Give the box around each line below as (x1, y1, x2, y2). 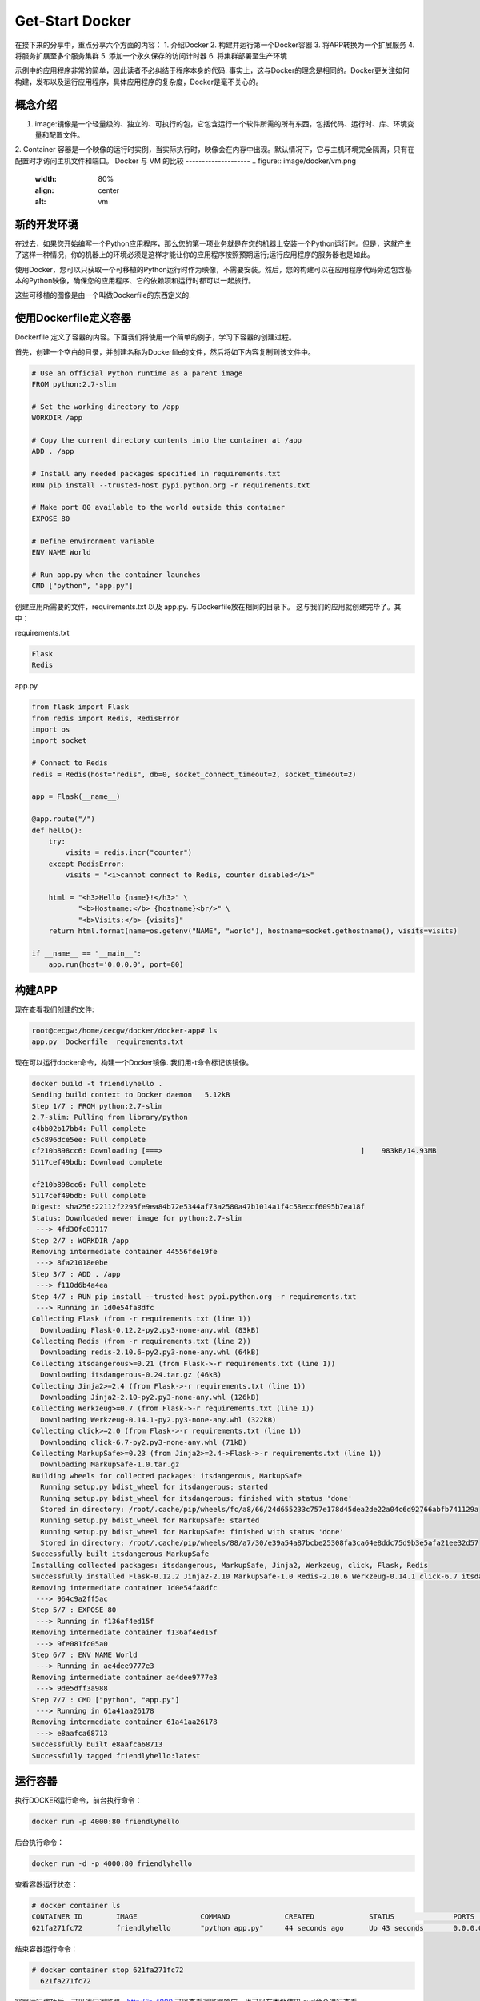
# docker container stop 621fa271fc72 (31, 1965, 184, 1975)
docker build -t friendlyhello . (31, 1079, 163, 1089)
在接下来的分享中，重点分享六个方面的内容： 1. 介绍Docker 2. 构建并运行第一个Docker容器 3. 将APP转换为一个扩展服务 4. (14, 40, 415, 50)
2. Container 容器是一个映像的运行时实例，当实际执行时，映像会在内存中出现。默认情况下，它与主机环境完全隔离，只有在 (14, 145, 415, 154)
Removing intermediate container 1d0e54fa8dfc (31, 1583, 218, 1592)
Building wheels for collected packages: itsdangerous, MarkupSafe (31, 1471, 302, 1480)
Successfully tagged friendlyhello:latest (31, 1751, 201, 1760)
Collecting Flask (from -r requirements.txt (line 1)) (31, 1314, 251, 1324)
